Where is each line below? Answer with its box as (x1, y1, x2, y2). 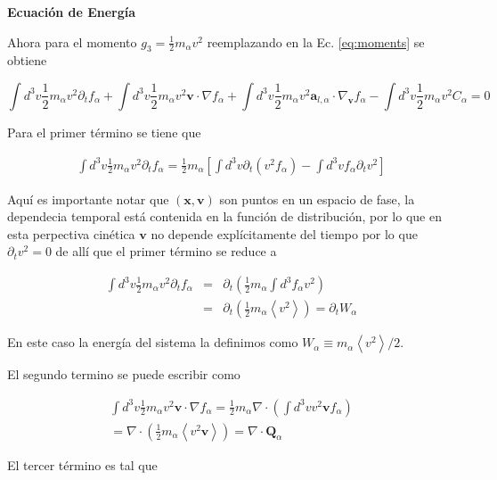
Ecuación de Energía (7, 3, 136, 21)
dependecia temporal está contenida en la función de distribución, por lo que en (7, 207, 442, 226)
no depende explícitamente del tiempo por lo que (151, 224, 418, 243)
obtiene (7, 51, 47, 70)
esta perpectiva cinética (7, 224, 135, 243)
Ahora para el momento (7, 32, 137, 51)
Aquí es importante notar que (7, 189, 169, 208)
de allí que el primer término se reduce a (55, 242, 277, 261)
